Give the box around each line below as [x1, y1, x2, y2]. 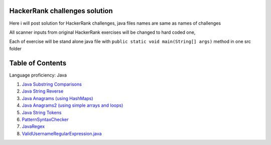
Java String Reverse [22, 88, 64, 94]
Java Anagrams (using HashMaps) [22, 95, 93, 101]
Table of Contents [9, 58, 67, 67]
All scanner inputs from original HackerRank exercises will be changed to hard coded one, [9, 29, 196, 35]
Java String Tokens [22, 109, 62, 115]
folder [9, 45, 22, 51]
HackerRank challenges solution [9, 7, 113, 15]
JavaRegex [22, 123, 45, 129]
